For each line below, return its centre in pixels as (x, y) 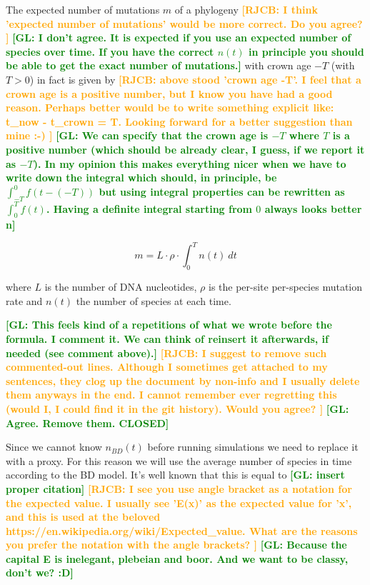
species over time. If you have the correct (110, 51)
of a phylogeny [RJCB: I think (246, 9)
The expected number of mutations (83, 9)
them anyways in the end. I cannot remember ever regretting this (171, 395)
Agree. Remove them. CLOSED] (87, 422)
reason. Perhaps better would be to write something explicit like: (170, 107)
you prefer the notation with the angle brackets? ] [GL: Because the (176, 545)
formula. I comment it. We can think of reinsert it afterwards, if (167, 338)
